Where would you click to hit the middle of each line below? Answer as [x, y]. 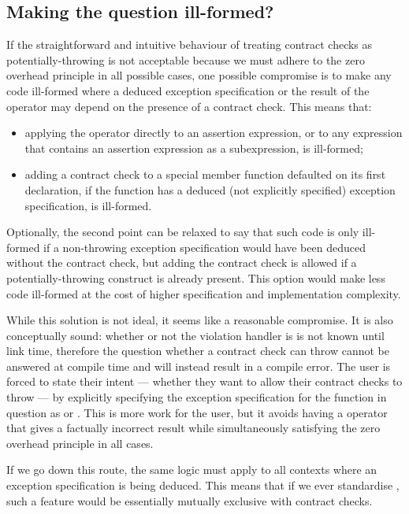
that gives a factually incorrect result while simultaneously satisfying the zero [193, 428]
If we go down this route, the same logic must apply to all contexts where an [192, 470]
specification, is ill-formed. [88, 205]
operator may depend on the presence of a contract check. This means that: [189, 106]
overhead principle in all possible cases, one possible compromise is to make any [199, 75]
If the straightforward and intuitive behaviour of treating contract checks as [190, 44]
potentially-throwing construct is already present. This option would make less [196, 277]
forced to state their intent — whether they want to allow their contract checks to [204, 381]
